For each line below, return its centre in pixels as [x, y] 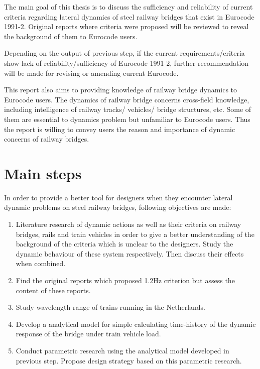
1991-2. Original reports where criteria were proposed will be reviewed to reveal [126, 26]
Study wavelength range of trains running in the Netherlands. [110, 307]
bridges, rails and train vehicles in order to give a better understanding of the [135, 234]
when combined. [41, 263]
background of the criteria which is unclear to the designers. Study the [124, 244]
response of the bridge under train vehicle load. [88, 334]
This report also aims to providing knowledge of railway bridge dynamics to [121, 90]
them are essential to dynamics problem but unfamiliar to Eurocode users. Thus [127, 119]
